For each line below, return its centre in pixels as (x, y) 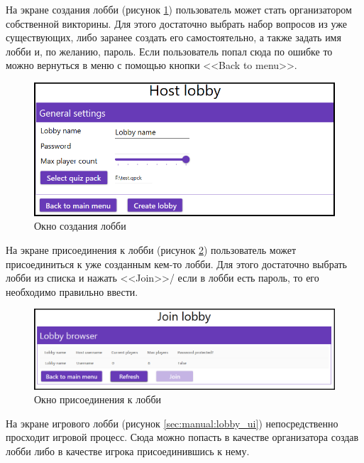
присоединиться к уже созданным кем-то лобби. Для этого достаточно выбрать (176, 264)
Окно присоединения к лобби (98, 399)
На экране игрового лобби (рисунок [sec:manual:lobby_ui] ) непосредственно (172, 423)
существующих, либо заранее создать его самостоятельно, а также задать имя (173, 37)
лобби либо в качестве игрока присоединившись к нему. (128, 451)
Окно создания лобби (80, 226)
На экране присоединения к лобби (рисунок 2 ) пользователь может (151, 250)
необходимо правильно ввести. (72, 291)
